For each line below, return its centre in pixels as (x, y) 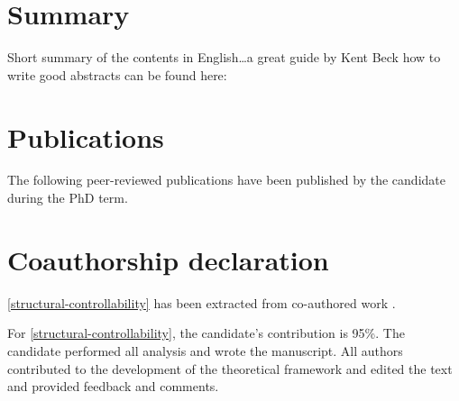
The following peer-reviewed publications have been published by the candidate (226, 180)
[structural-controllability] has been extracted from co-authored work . (202, 302)
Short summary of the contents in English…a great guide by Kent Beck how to (224, 57)
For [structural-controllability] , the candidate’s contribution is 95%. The (206, 333)
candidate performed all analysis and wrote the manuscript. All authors (205, 350)
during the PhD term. (68, 198)
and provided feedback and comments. (113, 386)
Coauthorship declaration (168, 259)
